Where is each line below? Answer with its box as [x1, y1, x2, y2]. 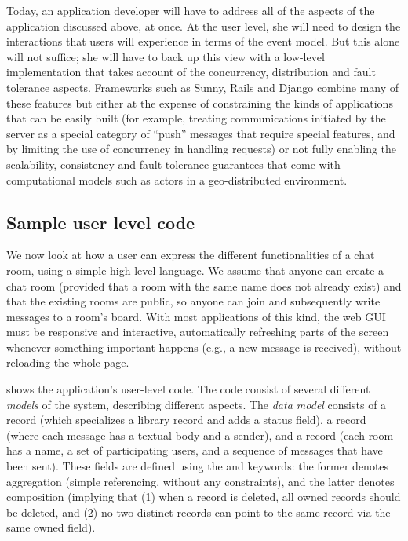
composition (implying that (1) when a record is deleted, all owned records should [6, 488, 401, 505]
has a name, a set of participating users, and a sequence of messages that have [6, 442, 383, 459]
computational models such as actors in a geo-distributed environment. [6, 171, 348, 188]
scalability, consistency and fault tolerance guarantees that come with [6, 155, 341, 172]
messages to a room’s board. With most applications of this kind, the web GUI [6, 308, 386, 324]
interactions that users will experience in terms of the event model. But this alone [6, 33, 400, 49]
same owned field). [6, 519, 96, 536]
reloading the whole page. [6, 354, 129, 371]
